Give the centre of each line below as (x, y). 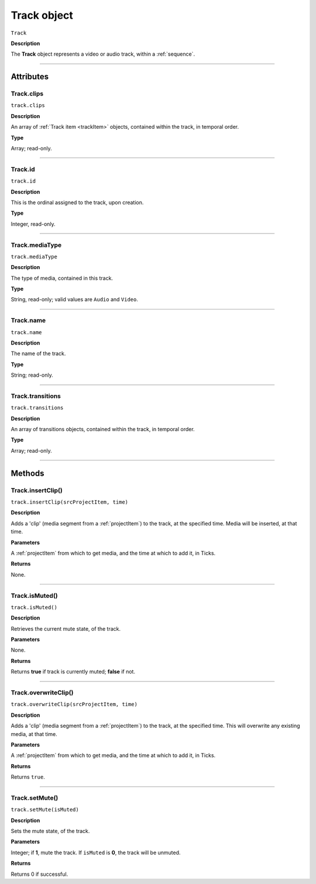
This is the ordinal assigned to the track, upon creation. (77, 202)
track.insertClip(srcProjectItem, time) (70, 502)
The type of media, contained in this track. (62, 278)
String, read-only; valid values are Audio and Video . (75, 300)
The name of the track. (38, 353)
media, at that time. (34, 734)
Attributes (30, 77)
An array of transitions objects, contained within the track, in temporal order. (103, 429)
